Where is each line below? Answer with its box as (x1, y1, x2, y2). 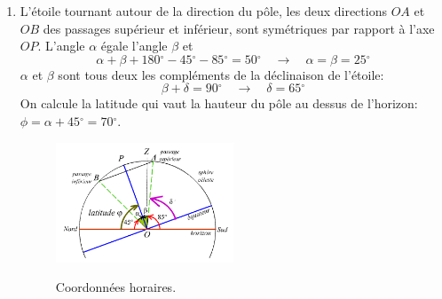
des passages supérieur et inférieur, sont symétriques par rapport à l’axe (43, 19, 435, 37)
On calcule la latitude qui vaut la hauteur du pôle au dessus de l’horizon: (20, 94, 418, 113)
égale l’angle (100, 36, 168, 55)
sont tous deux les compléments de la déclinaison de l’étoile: (58, 65, 384, 83)
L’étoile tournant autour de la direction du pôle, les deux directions (20, 2, 387, 20)
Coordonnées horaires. (55, 278, 177, 296)
